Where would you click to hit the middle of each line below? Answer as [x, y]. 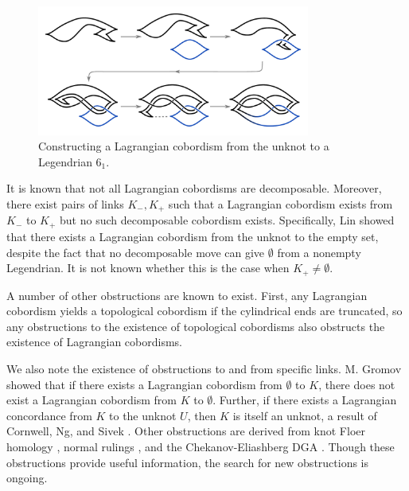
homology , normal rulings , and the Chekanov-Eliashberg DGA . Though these [201, 446]
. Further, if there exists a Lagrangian [305, 400]
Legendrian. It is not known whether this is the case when [148, 268]
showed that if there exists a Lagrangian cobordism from [144, 384]
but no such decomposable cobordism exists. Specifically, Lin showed [227, 220]
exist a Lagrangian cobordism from [92, 400]
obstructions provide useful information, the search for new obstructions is [188, 462]
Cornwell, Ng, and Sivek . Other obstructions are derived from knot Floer [186, 431]
